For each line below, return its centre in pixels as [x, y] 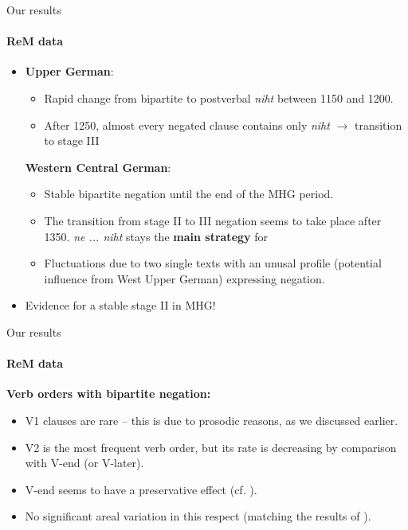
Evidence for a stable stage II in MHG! [120, 305]
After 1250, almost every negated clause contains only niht [187, 125]
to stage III [72, 140]
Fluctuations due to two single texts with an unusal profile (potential [213, 263]
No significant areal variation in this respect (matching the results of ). [198, 516]
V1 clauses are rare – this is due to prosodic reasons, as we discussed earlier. [212, 420]
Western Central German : [98, 167]
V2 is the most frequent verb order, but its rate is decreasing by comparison [211, 447]
